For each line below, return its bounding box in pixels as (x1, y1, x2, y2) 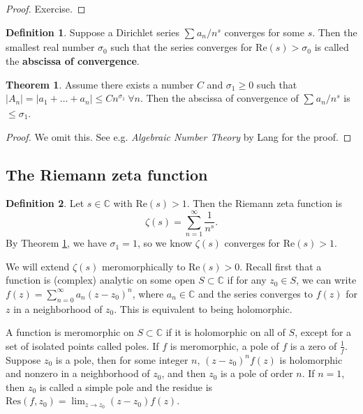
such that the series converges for (110, 40, 253, 54)
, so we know (137, 236, 193, 250)
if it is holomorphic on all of (165, 325, 286, 339)
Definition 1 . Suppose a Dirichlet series (6, 24, 179, 39)
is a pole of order (221, 366, 293, 381)
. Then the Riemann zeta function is (186, 196, 342, 210)
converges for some (224, 24, 304, 39)
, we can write (296, 273, 357, 287)
